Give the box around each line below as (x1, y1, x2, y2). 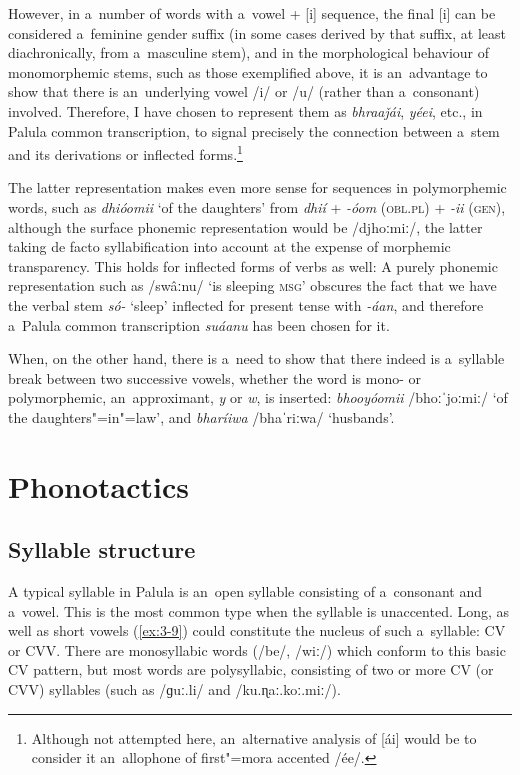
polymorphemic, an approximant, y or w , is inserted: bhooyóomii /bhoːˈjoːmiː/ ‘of (8, 387, 508, 408)
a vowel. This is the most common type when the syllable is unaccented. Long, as (8, 600, 510, 621)
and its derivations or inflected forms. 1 (8, 141, 243, 164)
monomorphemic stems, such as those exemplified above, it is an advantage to (8, 61, 488, 82)
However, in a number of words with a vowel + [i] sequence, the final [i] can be (8, 3, 496, 23)
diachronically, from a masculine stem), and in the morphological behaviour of (8, 42, 490, 63)
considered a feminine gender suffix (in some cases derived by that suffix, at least (8, 22, 506, 43)
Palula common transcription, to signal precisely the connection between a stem (8, 120, 500, 141)
